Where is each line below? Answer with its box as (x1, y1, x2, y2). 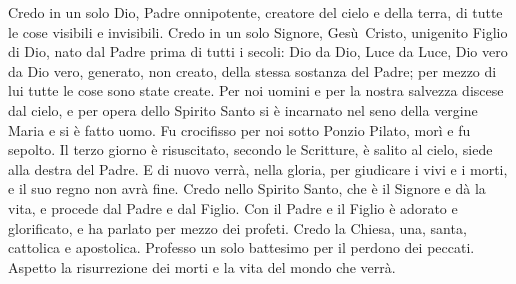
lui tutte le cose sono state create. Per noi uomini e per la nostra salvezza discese (8, 80, 504, 101)
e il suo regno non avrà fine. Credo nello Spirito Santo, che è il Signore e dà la (8, 178, 486, 199)
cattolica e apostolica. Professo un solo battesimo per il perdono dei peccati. (8, 237, 475, 258)
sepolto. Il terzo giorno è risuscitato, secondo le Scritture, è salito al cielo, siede (8, 139, 493, 160)
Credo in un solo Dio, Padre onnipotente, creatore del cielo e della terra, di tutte (8, 2, 503, 22)
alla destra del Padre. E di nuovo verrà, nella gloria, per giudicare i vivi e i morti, (8, 158, 508, 179)
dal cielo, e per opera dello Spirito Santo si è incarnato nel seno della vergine (8, 99, 478, 120)
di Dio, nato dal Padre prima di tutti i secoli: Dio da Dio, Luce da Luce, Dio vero (8, 41, 508, 62)
